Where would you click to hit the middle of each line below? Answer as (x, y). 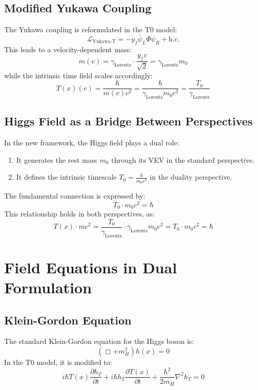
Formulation (48, 287)
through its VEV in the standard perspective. (183, 159)
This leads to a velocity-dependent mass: (68, 49)
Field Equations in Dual (91, 267)
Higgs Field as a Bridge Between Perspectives (128, 121)
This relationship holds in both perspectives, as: (80, 214)
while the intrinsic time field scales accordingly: (78, 75)
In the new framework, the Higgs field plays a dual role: (92, 143)
